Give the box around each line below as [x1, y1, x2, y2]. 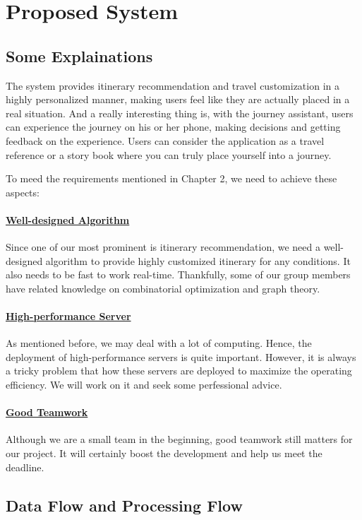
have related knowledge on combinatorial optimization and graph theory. [6, 280, 320, 295]
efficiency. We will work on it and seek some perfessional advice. [6, 377, 282, 392]
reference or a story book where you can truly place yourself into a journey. [6, 147, 332, 162]
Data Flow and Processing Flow [6, 494, 243, 516]
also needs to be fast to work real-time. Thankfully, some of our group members [6, 267, 351, 282]
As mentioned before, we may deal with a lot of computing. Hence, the [6, 336, 312, 350]
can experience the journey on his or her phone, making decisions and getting [6, 119, 341, 134]
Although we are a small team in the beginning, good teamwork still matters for [6, 432, 353, 447]
